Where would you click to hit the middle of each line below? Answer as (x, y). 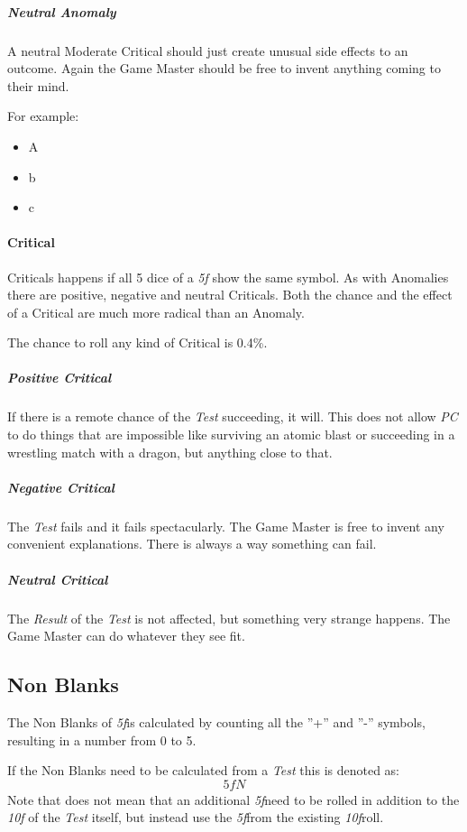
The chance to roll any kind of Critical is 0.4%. (137, 342)
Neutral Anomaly (62, 11)
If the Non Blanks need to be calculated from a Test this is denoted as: (204, 770)
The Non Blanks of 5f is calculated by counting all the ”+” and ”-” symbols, (216, 721)
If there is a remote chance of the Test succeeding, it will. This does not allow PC (233, 416)
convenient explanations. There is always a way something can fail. (192, 544)
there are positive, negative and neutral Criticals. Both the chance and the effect (230, 295)
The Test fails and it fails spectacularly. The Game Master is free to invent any (226, 526)
